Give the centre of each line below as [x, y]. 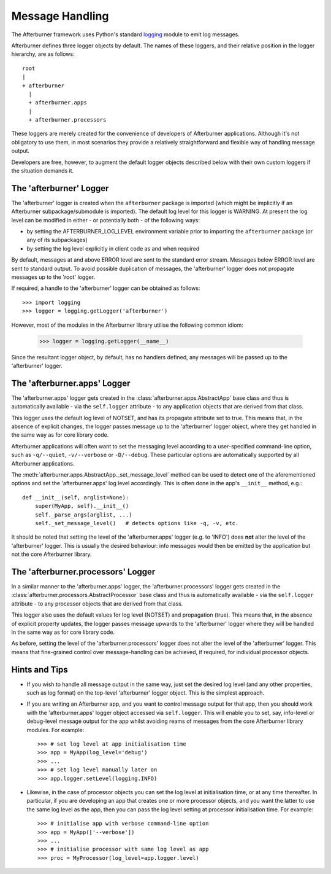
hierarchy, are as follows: [43, 54]
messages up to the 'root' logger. [53, 277]
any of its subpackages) [57, 240]
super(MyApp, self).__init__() [82, 506]
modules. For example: [55, 730]
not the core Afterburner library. [51, 554]
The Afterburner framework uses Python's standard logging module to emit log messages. [126, 34]
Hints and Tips [40, 669]
